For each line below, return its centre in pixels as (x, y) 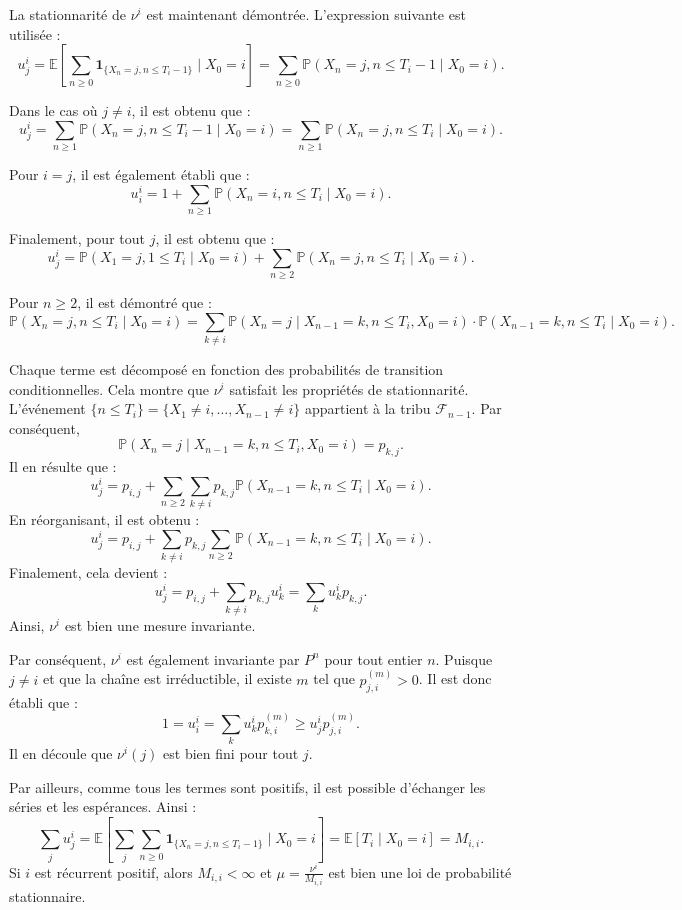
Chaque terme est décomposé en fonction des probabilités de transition (226, 369)
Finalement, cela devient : (88, 572)
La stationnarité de (67, 14)
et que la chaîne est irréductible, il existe (167, 678)
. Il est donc (455, 678)
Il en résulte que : (63, 466)
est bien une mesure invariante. (160, 625)
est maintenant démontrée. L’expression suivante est (306, 14)
